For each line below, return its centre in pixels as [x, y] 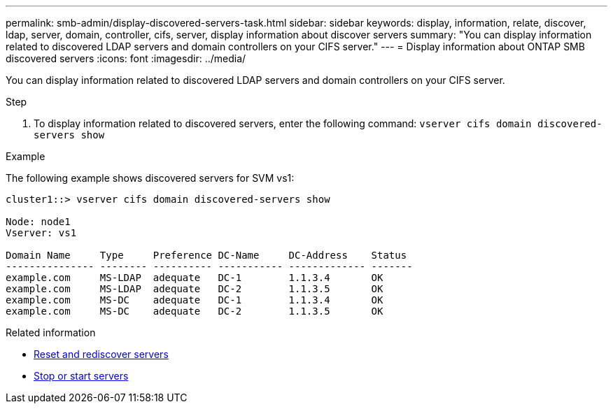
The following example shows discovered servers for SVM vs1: [150, 178]
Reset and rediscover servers [101, 354]
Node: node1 [38, 222]
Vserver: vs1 [41, 233]
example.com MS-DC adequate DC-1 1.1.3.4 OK [195, 300]
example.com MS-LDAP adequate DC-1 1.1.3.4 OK [195, 278]
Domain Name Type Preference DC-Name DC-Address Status [206, 255]
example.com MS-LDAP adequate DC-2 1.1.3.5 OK [195, 289]
